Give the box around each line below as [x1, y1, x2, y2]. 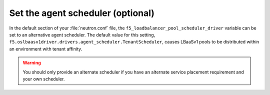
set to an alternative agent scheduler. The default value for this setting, [9, 31, 155, 37]
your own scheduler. [22, 75, 65, 82]
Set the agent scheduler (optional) [9, 7, 155, 18]
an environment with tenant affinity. [9, 45, 82, 52]
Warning [22, 60, 41, 66]
